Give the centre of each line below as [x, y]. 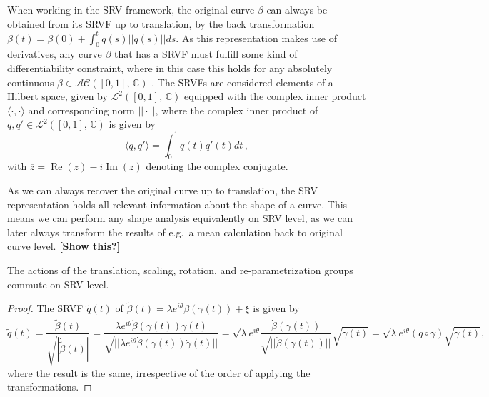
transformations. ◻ [50, 387]
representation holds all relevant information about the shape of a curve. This [177, 204]
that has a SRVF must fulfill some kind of [206, 54]
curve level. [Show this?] [64, 246]
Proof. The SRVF [45, 308]
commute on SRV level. [58, 284]
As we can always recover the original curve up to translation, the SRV [162, 190]
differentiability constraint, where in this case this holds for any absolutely [170, 68]
